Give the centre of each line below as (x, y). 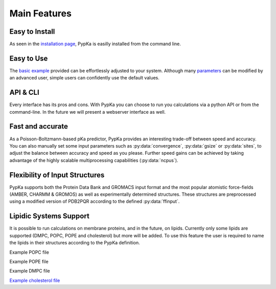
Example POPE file (29, 261)
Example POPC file (29, 252)
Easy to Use (29, 58)
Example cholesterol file (35, 280)
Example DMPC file (30, 271)
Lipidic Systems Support (49, 216)
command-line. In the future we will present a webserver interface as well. (88, 112)
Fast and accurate (39, 126)
